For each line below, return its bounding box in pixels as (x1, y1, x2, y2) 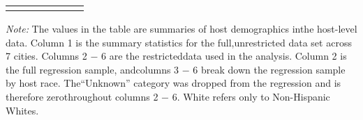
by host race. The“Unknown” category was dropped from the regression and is (6, 76, 341, 90)
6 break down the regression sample (193, 62, 346, 76)
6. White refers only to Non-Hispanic (172, 89, 330, 103)
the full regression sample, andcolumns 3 (6, 62, 179, 76)
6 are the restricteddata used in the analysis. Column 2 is (101, 49, 347, 63)
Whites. (6, 103, 39, 117)
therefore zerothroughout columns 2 (6, 89, 158, 103)
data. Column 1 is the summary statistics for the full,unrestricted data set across (6, 35, 352, 49)
